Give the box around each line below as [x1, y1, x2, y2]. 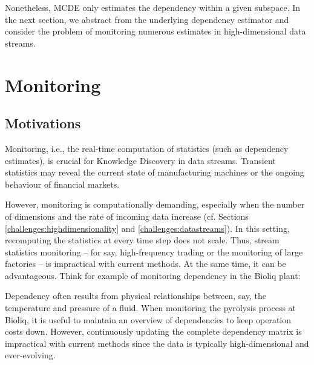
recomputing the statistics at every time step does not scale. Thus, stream [5, 234, 280, 246]
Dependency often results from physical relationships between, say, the [5, 289, 267, 302]
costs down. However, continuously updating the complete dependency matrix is [5, 325, 302, 338]
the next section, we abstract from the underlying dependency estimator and [5, 13, 289, 25]
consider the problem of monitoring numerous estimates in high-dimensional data [5, 25, 306, 38]
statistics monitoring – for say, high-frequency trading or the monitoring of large [5, 245, 303, 258]
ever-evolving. [5, 349, 56, 361]
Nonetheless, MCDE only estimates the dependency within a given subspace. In [5, 1, 301, 13]
